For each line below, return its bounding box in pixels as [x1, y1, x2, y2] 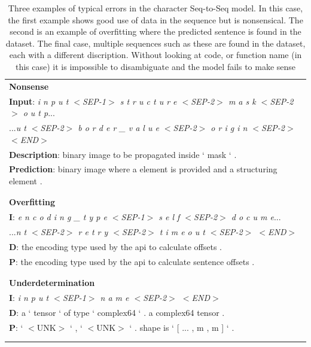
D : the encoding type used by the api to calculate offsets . [9, 240, 222, 252]
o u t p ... [23, 106, 55, 119]
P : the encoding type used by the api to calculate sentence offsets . [9, 255, 255, 267]
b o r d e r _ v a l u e [78, 121, 159, 134]
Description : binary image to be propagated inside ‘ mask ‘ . [9, 148, 237, 160]
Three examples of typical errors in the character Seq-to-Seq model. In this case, [8, 2, 303, 14]
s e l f [158, 211, 180, 223]
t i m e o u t [159, 226, 205, 238]
